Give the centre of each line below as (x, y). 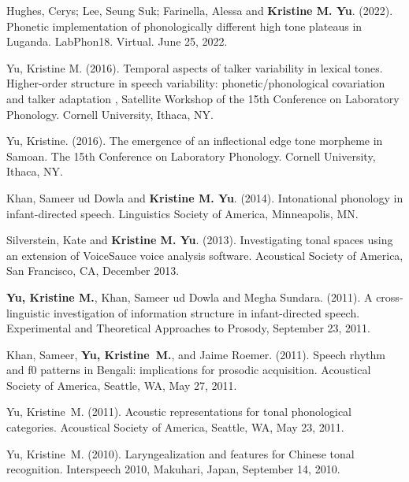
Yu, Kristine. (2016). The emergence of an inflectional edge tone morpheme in (195, 141)
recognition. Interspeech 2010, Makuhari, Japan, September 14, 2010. (173, 469)
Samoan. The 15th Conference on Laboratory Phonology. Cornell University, (191, 156)
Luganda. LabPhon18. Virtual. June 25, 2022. (117, 41)
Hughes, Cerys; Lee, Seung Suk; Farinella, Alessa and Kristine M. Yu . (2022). (200, 10)
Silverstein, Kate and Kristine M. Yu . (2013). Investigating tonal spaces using (200, 240)
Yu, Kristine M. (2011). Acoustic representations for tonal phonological (179, 412)
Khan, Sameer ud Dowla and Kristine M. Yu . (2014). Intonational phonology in (205, 197)
